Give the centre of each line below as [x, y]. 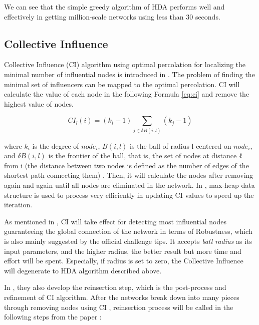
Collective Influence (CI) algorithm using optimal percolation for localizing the [125, 64]
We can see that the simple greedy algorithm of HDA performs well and [114, 7]
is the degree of [56, 145]
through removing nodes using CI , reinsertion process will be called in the [119, 307]
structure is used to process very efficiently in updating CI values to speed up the [129, 195]
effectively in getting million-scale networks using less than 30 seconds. [112, 16]
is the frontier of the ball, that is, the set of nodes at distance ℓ [145, 155]
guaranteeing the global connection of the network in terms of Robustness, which [128, 231]
